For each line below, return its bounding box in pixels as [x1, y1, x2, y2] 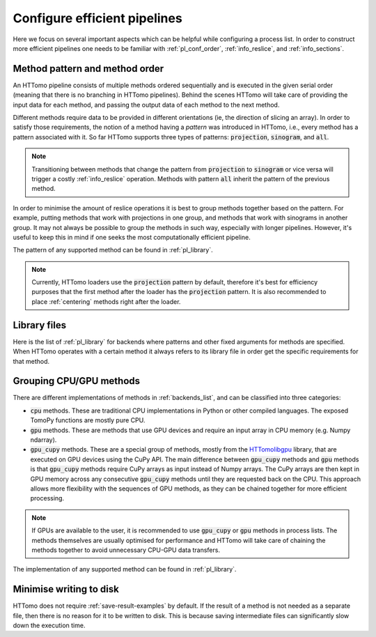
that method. [13, 357, 50, 365]
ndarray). [30, 436, 57, 444]
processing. [30, 494, 65, 502]
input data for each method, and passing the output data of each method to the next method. [13, 100, 280, 109]
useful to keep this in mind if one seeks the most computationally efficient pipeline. [13, 233, 251, 241]
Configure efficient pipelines [13, 10, 182, 26]
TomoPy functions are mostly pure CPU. [30, 416, 146, 424]
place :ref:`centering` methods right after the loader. [31, 297, 181, 306]
